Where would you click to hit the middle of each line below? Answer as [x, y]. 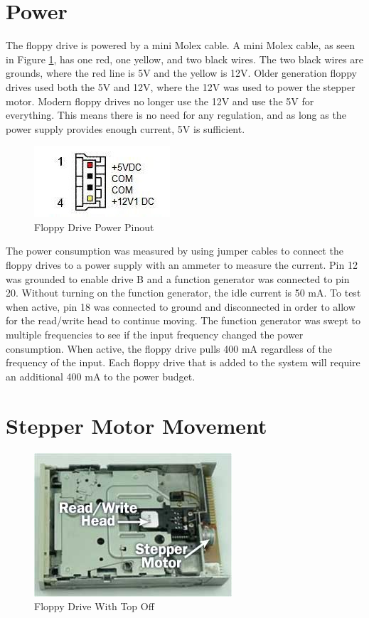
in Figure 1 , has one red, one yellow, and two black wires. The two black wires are [185, 59]
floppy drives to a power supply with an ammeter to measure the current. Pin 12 [182, 265]
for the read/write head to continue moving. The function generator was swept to [183, 320]
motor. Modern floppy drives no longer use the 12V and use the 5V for [160, 101]
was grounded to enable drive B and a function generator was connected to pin [178, 278]
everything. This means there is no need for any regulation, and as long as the [176, 115]
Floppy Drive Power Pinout [94, 227]
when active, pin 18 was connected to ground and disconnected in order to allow [181, 306]
